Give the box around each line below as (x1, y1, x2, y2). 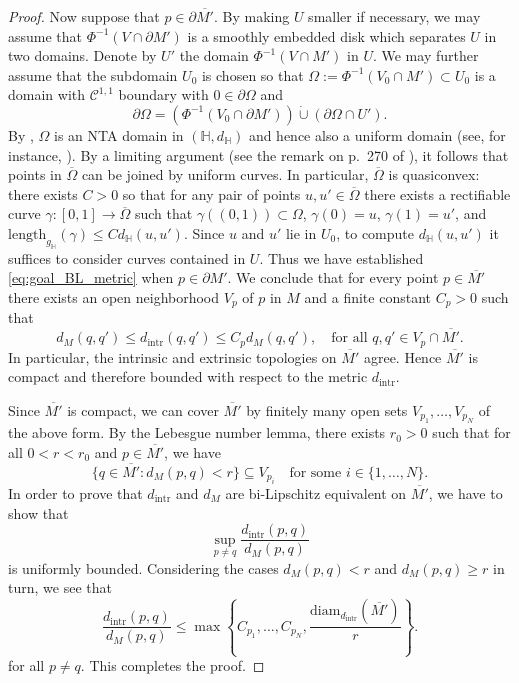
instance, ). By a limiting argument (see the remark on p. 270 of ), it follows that (8, 144, 509, 165)
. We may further (372, 45, 479, 66)
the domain (179, 45, 249, 66)
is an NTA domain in (54, 124, 184, 145)
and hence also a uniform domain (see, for (248, 124, 506, 145)
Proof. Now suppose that (8, 6, 160, 26)
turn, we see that (8, 577, 112, 598)
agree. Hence (363, 346, 442, 367)
